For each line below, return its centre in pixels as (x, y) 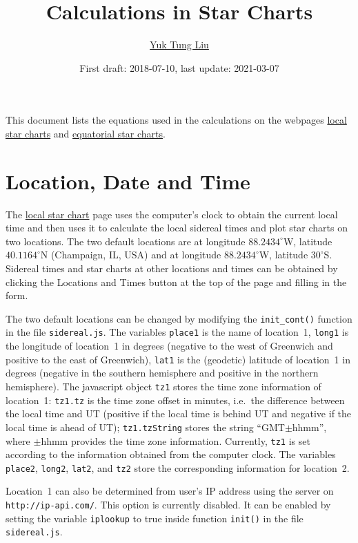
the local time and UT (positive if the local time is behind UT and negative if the (179, 413)
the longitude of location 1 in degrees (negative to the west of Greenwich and (169, 346)
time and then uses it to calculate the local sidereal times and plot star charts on (177, 228)
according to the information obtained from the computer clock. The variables (171, 454)
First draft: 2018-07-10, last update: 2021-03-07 (179, 67)
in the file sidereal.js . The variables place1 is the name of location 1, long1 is (177, 332)
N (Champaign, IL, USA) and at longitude (131, 255)
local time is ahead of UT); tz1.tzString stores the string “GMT (145, 427)
